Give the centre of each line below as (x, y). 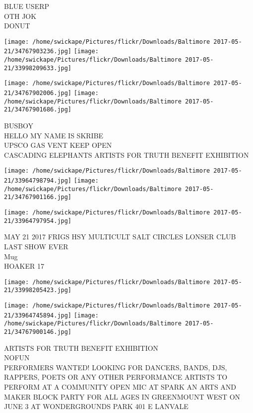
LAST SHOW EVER (36, 246)
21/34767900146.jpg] (38, 332)
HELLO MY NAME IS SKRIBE (54, 135)
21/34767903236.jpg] (38, 52)
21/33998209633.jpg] (38, 68)
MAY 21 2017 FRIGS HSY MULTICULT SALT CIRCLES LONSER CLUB (120, 237)
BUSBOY (19, 126)
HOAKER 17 (24, 266)
